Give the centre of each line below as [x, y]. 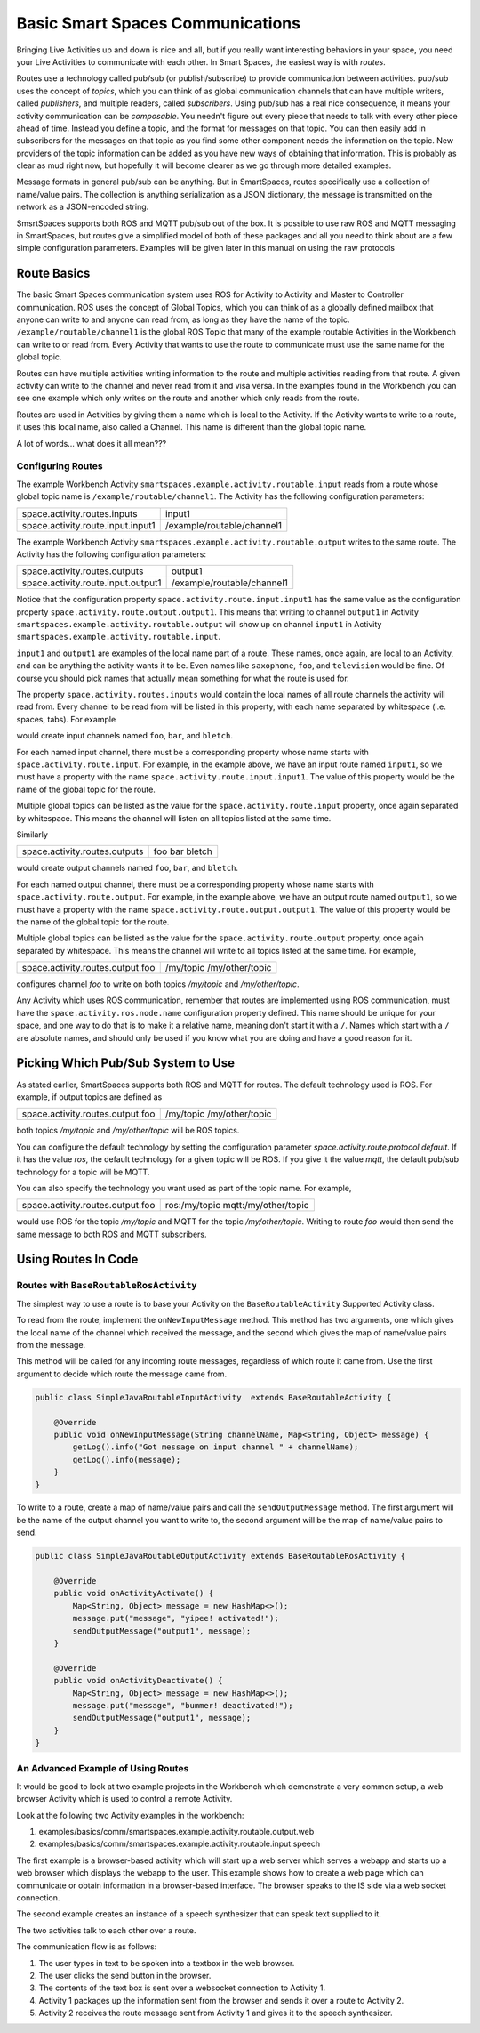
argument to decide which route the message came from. [122, 1374]
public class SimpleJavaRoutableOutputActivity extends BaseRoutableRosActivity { [220, 1556]
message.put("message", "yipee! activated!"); [176, 1618]
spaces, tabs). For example [66, 719]
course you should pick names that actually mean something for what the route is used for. [183, 678]
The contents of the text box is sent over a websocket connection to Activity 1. [182, 1988]
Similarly [32, 834]
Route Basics [53, 274]
